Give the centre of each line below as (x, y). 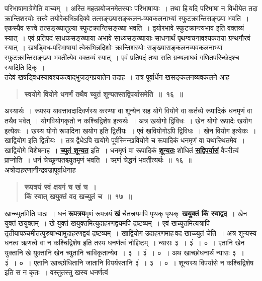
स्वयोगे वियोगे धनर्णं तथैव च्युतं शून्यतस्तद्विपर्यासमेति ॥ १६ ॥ (104, 94)
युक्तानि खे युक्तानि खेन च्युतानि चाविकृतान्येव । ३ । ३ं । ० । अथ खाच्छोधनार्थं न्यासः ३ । (125, 253)
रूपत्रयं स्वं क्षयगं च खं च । (60, 186)
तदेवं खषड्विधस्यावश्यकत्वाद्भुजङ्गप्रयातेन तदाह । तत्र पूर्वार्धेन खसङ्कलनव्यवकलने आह (117, 77)
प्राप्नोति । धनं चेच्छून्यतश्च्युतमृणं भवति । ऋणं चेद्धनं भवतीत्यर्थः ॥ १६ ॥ (98, 160)
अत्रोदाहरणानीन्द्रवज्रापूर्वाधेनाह (40, 169)
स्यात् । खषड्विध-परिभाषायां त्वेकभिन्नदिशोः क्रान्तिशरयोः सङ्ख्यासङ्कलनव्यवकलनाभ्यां (114, 47)
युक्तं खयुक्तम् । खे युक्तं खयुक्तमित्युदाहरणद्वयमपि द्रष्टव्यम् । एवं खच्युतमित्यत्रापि (107, 223)
